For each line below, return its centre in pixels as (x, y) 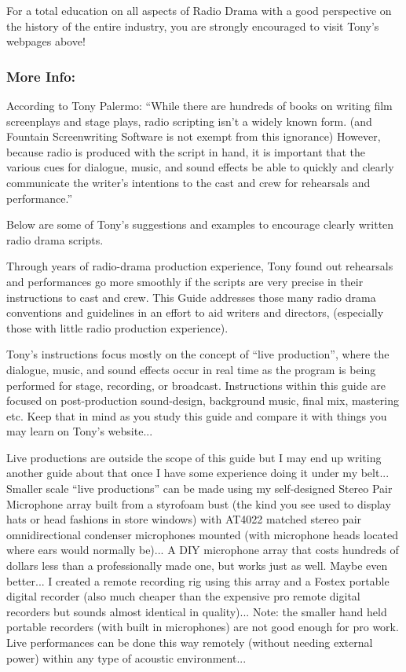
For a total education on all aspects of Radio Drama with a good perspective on (199, 10)
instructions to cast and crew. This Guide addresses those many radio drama (191, 297)
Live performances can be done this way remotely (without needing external (190, 642)
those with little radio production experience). (117, 327)
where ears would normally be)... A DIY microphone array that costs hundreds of (203, 550)
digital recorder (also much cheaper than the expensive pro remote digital (183, 596)
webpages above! (46, 41)
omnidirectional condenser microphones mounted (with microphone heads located (202, 534)
